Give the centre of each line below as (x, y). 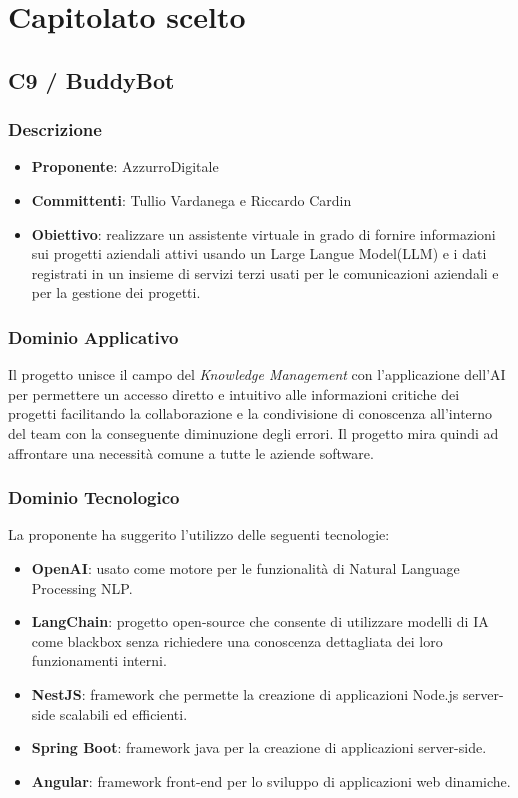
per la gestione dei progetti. (116, 292)
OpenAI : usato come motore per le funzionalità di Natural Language (245, 567)
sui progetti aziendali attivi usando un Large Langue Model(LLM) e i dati (259, 253)
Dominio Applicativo (93, 336)
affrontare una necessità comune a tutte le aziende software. (191, 452)
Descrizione (55, 129)
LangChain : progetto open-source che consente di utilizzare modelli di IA (260, 621)
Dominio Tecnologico (94, 497)
